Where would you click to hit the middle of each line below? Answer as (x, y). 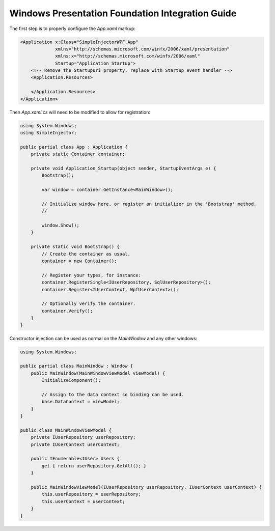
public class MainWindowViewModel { (66, 430)
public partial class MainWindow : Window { (77, 366)
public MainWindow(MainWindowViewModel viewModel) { (98, 373)
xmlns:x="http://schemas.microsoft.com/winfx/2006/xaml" (128, 56)
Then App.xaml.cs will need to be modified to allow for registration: (80, 112)
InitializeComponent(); (71, 380)
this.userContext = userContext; (83, 501)
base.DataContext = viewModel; (80, 402)
